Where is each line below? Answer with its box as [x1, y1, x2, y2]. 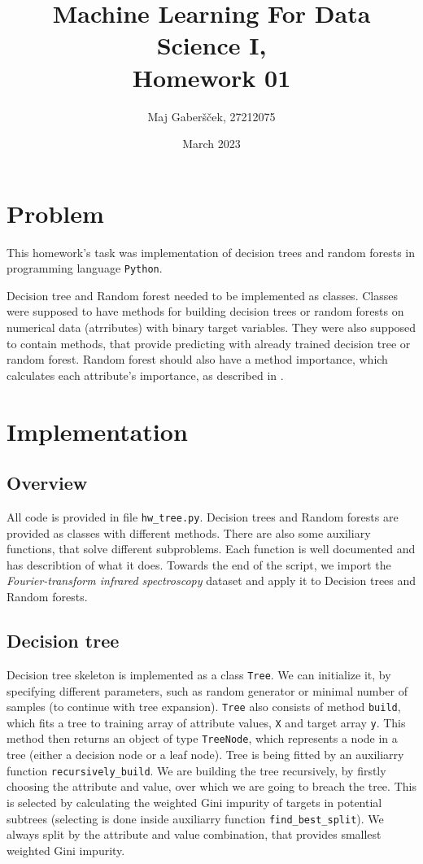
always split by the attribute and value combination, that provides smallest [7, 826, 382, 843]
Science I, [156, 28, 267, 62]
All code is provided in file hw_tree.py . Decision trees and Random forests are [7, 508, 399, 526]
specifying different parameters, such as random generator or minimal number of [7, 682, 408, 699]
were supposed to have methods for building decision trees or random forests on [7, 303, 404, 320]
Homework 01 [132, 60, 291, 94]
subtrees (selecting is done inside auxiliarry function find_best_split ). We [7, 809, 384, 827]
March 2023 [182, 135, 241, 152]
